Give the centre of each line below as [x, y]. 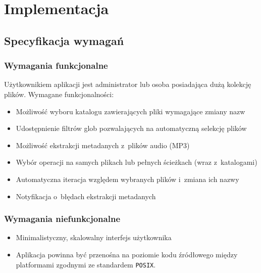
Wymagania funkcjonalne [56, 65]
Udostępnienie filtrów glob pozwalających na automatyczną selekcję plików [131, 128]
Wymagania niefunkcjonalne [62, 219]
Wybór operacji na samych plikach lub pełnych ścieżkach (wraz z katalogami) [137, 162]
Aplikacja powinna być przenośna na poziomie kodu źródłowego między [127, 254]
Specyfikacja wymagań [64, 40]
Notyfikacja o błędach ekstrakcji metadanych [86, 196]
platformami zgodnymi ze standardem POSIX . [86, 264]
